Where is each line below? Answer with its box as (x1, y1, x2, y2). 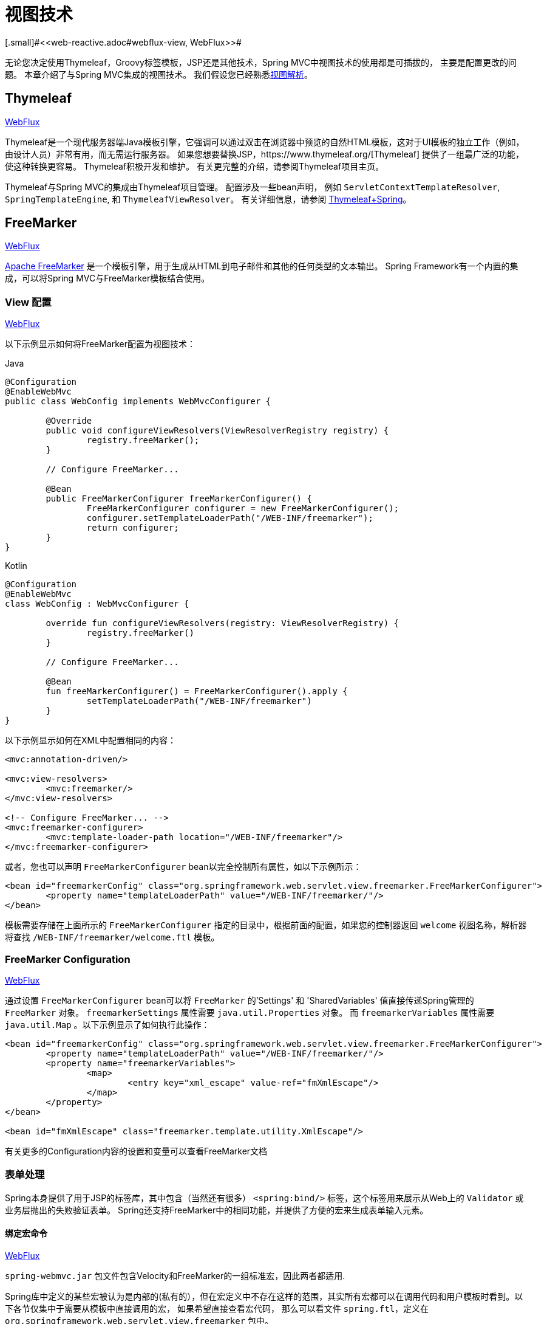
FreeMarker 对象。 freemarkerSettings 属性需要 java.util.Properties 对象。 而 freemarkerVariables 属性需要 (5, 1007, 495, 1018)
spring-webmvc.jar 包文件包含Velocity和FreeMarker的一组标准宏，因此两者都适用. (5, 1270, 345, 1281)
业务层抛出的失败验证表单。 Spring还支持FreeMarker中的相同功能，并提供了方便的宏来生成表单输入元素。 (5, 1204, 429, 1215)
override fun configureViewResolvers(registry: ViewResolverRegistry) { (46, 618, 399, 629)
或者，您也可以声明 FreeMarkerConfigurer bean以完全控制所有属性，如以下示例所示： (5, 861, 362, 872)
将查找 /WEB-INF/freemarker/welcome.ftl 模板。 (5, 932, 220, 943)
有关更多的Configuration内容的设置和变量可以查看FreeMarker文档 (5, 1145, 268, 1156)
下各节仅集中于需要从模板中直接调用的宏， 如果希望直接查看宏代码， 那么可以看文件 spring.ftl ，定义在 (5, 1303, 429, 1314)
